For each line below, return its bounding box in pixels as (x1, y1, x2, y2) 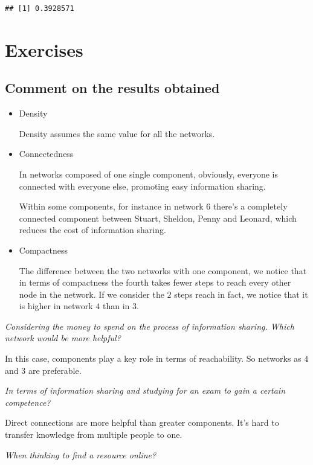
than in (103, 300, 130, 312)
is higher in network (19, 300, 93, 312)
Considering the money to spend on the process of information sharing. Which (5, 319, 294, 332)
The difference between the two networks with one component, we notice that (19, 264, 307, 277)
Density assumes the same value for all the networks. (19, 127, 215, 139)
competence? (5, 396, 51, 408)
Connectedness (19, 147, 74, 160)
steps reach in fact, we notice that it (174, 287, 308, 300)
